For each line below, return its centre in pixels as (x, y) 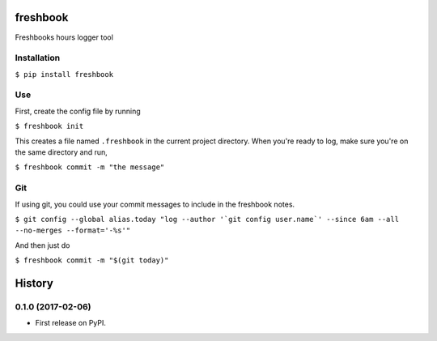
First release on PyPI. (71, 323)
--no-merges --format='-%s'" (73, 230)
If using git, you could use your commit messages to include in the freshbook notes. (155, 204)
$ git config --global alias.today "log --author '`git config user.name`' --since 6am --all (207, 219)
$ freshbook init (49, 126)
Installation (38, 58)
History (34, 283)
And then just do (42, 245)
